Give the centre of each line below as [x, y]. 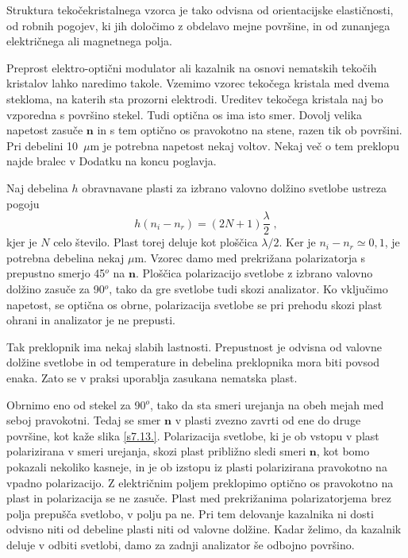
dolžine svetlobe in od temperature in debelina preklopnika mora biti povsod [193, 362]
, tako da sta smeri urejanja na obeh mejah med [267, 404]
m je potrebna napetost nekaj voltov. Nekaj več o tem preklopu [244, 145]
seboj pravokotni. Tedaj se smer [84, 420]
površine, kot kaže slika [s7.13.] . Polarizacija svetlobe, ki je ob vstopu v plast [193, 435]
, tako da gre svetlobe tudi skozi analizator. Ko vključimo [248, 288]
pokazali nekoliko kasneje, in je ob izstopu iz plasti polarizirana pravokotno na [197, 466]
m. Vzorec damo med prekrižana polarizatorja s [250, 257]
